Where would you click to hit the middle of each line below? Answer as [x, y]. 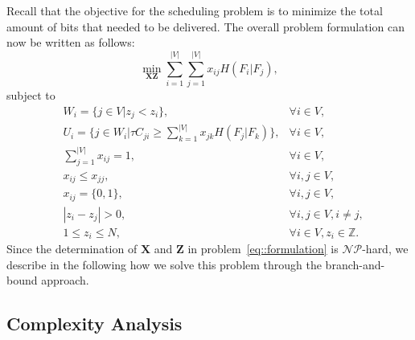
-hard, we [385, 249]
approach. [65, 280]
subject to [31, 94]
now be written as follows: [71, 42]
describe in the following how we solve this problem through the [164, 264]
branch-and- [355, 264]
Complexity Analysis [95, 324]
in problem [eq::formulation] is [263, 249]
